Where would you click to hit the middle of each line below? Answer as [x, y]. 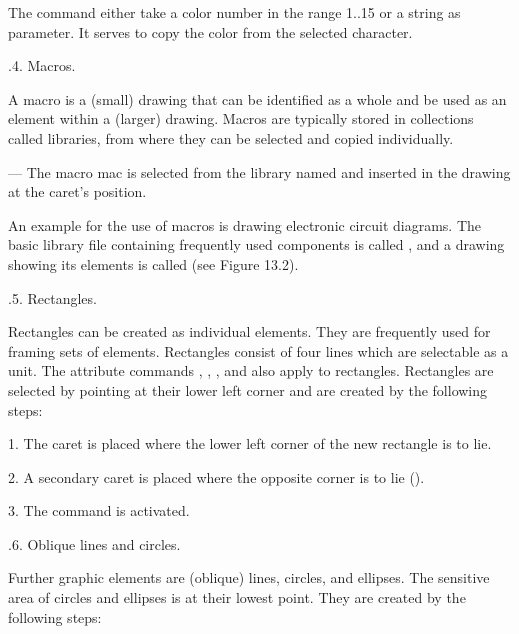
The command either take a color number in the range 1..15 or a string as [234, 12]
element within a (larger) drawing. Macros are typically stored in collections [241, 118]
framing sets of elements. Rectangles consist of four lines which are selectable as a [258, 350]
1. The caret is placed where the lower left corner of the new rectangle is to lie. [250, 443]
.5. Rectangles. [52, 297]
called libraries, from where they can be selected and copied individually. [231, 137]
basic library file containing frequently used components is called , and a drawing [256, 244]
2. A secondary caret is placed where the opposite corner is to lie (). [216, 476]
